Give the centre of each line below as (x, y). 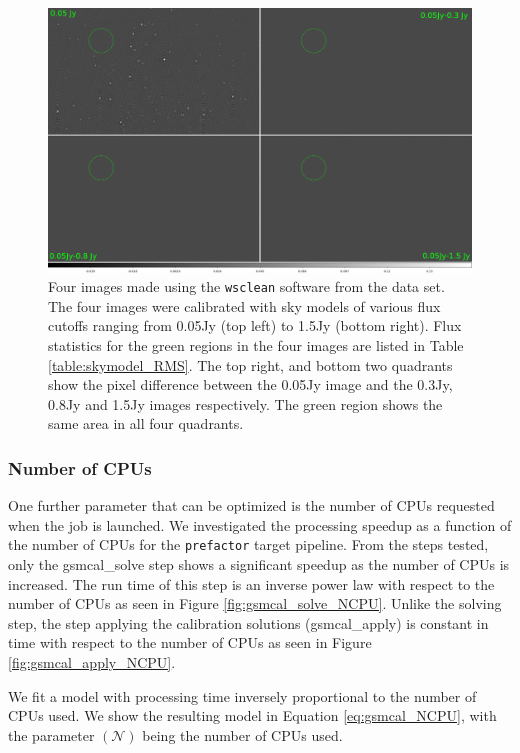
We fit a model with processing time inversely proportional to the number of (242, 695)
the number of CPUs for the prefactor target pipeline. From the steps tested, (248, 544)
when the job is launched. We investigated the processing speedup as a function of (260, 524)
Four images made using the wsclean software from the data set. (246, 286)
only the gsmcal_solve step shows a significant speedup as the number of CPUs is (259, 564)
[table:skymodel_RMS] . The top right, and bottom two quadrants (250, 364)
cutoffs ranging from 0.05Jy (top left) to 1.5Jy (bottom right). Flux (255, 325)
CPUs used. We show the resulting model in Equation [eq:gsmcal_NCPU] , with (252, 715)
